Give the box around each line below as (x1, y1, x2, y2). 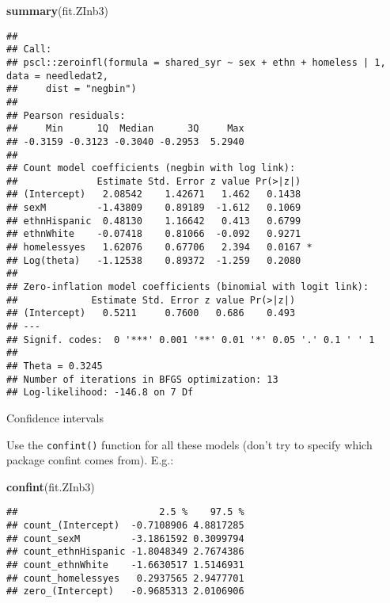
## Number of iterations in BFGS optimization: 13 (6, 373, 278, 385)
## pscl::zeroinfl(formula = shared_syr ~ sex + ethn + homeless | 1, (6, 56, 386, 68)
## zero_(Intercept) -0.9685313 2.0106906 (6, 586, 244, 597)
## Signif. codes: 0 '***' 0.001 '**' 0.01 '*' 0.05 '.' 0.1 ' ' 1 (6, 334, 375, 345)
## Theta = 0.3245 (6, 361, 103, 372)
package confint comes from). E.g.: (6, 452, 174, 468)
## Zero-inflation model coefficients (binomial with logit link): (6, 281, 369, 293)
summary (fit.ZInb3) (6, 2, 108, 18)
